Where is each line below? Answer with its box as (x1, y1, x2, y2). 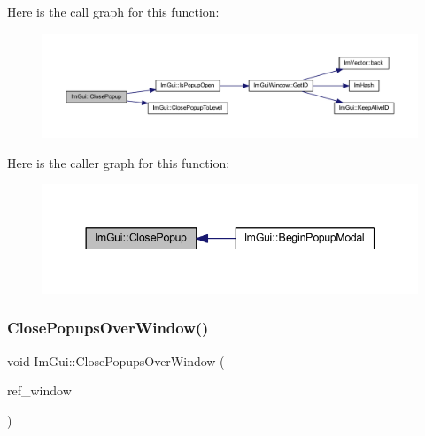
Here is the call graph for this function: (7, 3, 220, 20)
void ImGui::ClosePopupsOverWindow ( (7, 351, 225, 370)
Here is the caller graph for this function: (7, 153, 230, 172)
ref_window (7, 381, 72, 400)
